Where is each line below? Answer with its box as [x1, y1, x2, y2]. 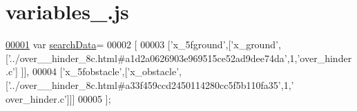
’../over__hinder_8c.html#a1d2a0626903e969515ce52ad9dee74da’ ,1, [8, 50, 298, 65]
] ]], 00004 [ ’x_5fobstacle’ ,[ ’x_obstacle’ [15, 64, 180, 79]
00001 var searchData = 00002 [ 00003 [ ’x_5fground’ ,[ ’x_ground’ [6, 37, 278, 52]
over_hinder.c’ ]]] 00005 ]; [6, 91, 111, 105]
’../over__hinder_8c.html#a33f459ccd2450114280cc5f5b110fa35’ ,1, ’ [8, 77, 294, 92]
